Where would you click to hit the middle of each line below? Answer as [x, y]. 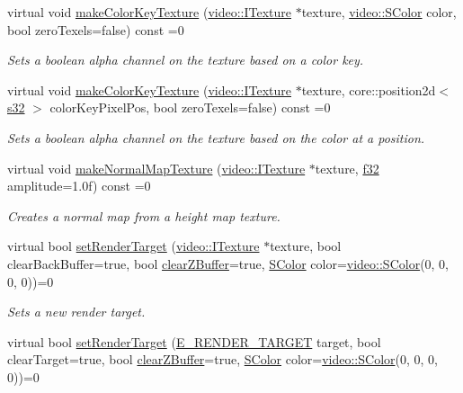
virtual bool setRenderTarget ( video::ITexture [134, 246]
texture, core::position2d [369, 89]
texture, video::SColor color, [379, 12]
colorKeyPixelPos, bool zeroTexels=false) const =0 [190, 107]
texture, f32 [347, 168]
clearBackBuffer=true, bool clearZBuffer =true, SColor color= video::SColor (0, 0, [228, 263]
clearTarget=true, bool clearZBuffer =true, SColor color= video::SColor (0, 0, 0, [223, 359]
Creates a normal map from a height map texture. [144, 215]
